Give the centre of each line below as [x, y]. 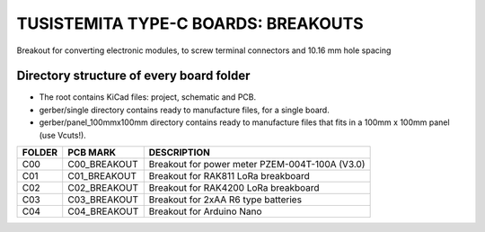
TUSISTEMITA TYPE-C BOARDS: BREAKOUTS [190, 23]
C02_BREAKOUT [103, 188]
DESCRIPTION [179, 153]
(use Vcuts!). [63, 135]
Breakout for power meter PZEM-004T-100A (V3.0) [257, 165]
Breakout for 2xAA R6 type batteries [225, 200]
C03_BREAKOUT [103, 200]
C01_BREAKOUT [102, 176]
